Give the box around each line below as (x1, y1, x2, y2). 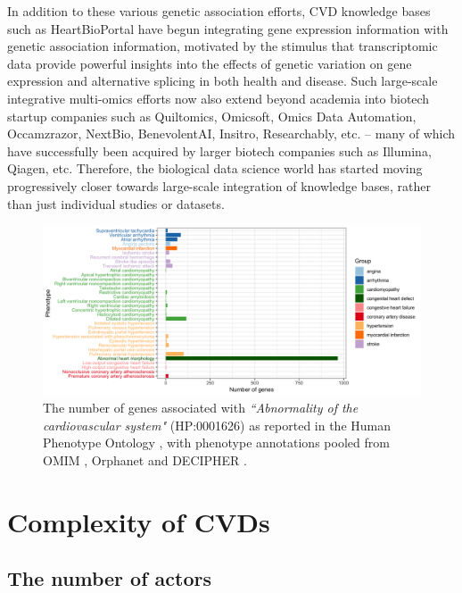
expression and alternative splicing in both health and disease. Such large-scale (7, 71, 438, 90)
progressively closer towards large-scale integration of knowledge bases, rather (7, 176, 431, 195)
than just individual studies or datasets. (7, 194, 225, 213)
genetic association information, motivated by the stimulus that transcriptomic (7, 37, 438, 55)
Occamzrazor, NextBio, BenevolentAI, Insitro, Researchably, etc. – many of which (7, 124, 456, 143)
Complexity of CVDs (7, 503, 270, 539)
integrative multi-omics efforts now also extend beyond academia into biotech (7, 88, 430, 107)
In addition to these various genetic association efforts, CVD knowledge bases (7, 2, 431, 20)
